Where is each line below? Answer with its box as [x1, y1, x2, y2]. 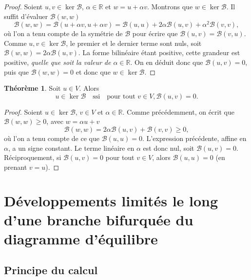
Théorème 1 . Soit [4, 83, 61, 93]
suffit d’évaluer [4, 11, 48, 21]
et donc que [76, 66, 111, 77]
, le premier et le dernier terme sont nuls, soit [66, 38, 202, 48]
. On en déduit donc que [130, 57, 203, 67]
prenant [4, 161, 27, 172]
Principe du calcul [4, 262, 98, 277]
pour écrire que [132, 28, 178, 39]
